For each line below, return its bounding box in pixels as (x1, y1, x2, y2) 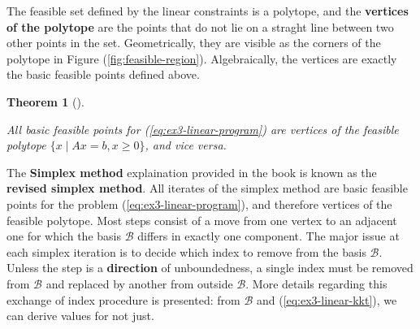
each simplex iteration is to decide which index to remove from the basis (6, 243, 366, 260)
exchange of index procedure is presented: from (6, 291, 240, 308)
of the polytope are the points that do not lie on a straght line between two (6, 18, 394, 35)
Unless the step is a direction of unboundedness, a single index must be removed (6, 259, 414, 276)
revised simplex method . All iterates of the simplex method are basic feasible (6, 180, 408, 197)
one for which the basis (6, 227, 121, 245)
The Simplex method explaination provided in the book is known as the (6, 163, 377, 180)
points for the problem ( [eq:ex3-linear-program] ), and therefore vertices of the (6, 195, 392, 212)
